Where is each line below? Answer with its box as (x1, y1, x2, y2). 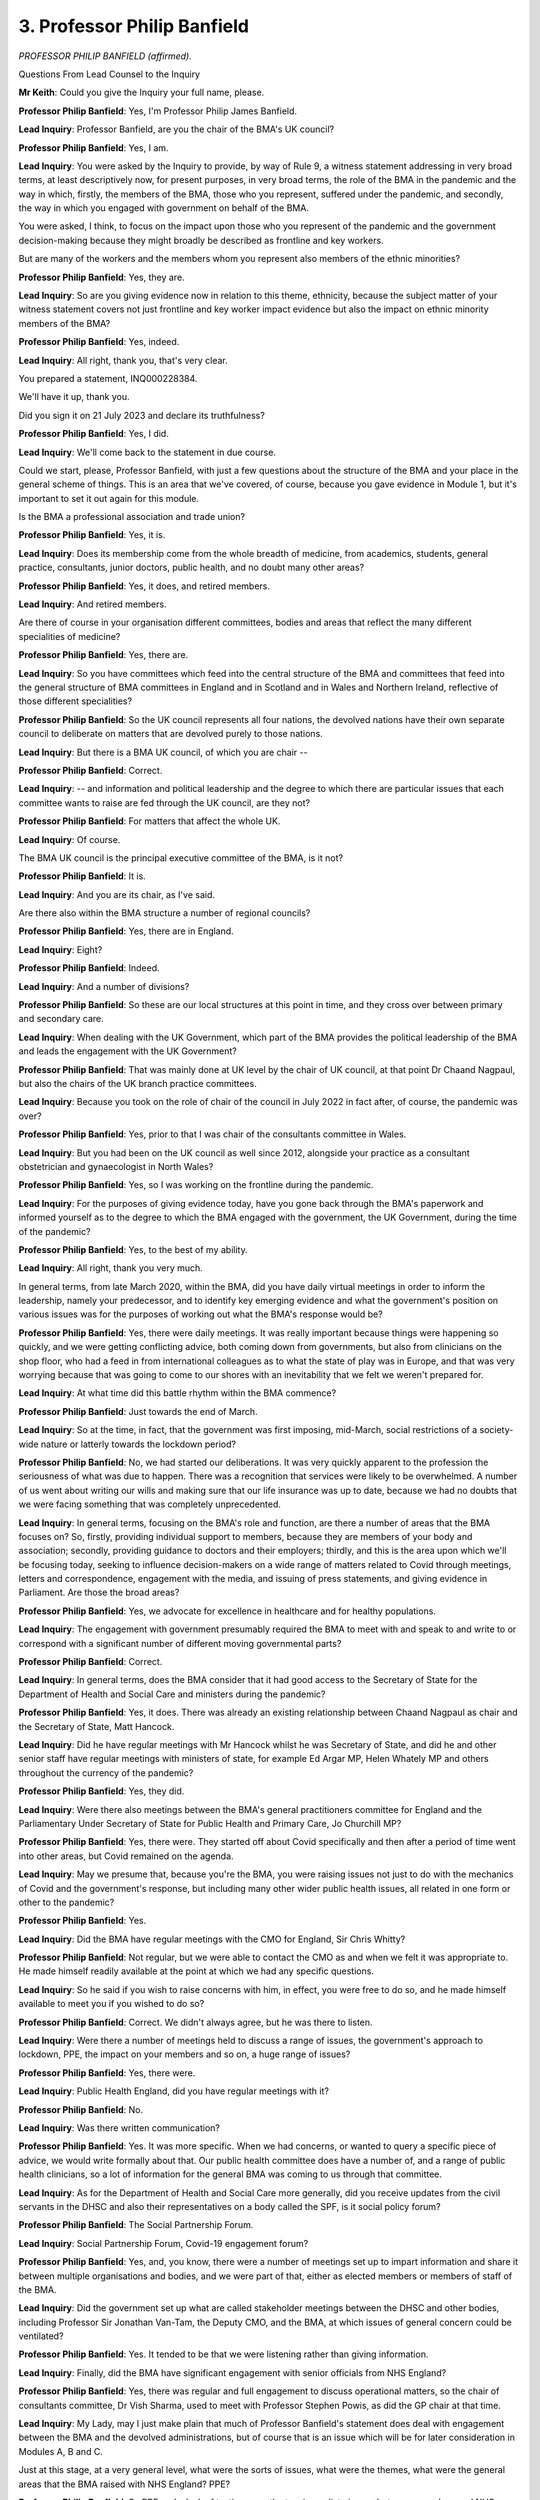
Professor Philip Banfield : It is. (18, 870, 147, 882)
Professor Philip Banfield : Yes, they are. (18, 271, 185, 283)
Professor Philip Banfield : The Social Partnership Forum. (18, 2219, 254, 2231)
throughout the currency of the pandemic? (18, 1766, 194, 1779)
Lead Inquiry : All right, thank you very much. (18, 1262, 204, 1274)
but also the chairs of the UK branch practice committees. (18, 1077, 257, 1089)
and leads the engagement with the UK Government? (18, 1045, 237, 1057)
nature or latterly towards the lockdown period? (40, 1438, 237, 1450)
